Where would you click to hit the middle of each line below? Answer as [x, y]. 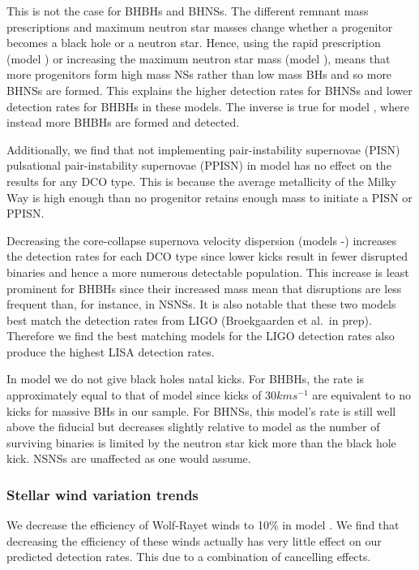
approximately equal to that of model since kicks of [134, 395]
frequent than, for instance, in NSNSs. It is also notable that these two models [201, 304]
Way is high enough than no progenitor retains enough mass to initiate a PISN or [209, 197]
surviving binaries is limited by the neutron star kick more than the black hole [201, 442]
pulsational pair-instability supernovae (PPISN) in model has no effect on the [199, 165]
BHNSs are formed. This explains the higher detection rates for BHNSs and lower [209, 90]
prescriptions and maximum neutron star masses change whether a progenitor [200, 26]
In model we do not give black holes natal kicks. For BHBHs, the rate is [186, 379]
